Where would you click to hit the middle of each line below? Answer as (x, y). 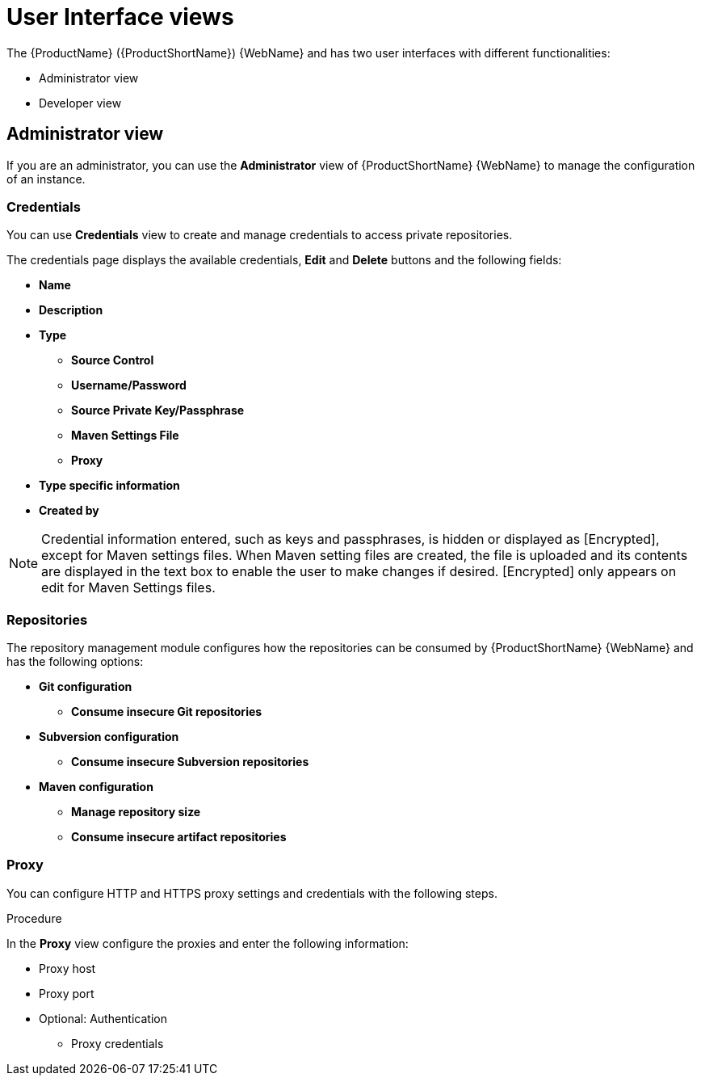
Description (71, 310)
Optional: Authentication (103, 1018)
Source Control (113, 360)
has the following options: (75, 662)
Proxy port (67, 993)
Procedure (34, 918)
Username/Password (129, 385)
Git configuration (86, 687)
